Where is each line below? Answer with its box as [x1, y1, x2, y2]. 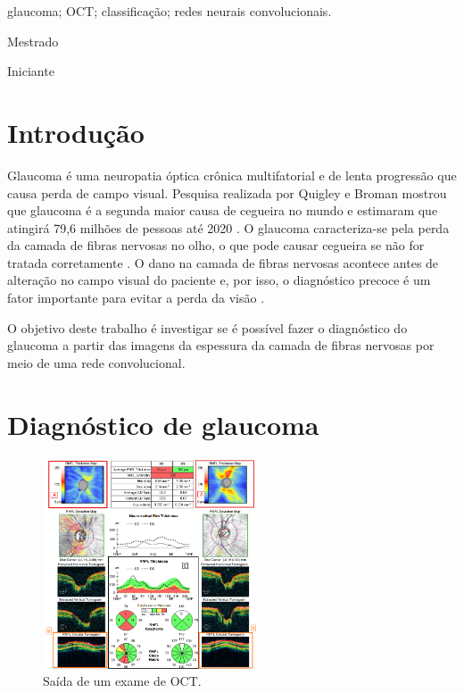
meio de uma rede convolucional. [7, 353, 186, 372]
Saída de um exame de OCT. [43, 672, 202, 690]
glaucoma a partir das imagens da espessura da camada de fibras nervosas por [7, 336, 435, 355]
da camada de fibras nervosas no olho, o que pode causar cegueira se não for [7, 236, 425, 255]
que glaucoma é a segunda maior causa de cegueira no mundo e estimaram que [7, 201, 438, 220]
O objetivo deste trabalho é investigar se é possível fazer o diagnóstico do [7, 318, 408, 337]
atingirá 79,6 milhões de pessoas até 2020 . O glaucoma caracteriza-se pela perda [7, 218, 450, 237]
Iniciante [7, 62, 54, 80]
